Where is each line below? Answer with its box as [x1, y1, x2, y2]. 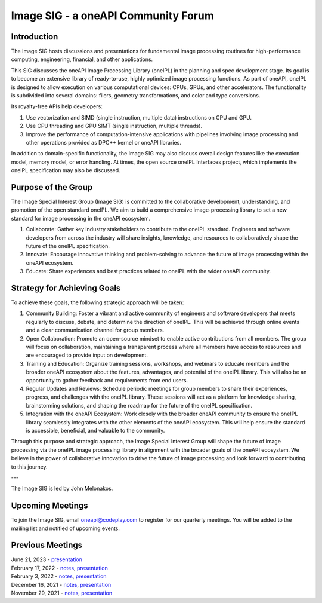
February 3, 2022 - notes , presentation [11, 573, 107, 580]
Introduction [11, 32, 58, 42]
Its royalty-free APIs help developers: [11, 103, 103, 110]
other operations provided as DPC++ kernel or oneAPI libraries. [26, 139, 181, 146]
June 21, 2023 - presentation [11, 556, 83, 563]
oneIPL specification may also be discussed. [11, 167, 120, 174]
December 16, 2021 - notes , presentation [11, 581, 112, 588]
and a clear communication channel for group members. [26, 326, 165, 334]
